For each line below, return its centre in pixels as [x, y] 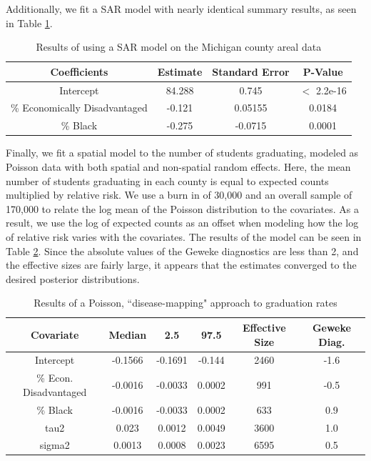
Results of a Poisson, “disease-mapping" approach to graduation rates [185, 303]
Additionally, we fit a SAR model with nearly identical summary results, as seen [181, 9]
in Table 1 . [29, 23]
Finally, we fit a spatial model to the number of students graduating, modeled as [182, 153]
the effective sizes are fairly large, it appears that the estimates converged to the [181, 265]
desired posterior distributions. [73, 278]
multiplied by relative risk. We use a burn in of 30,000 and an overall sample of [179, 195]
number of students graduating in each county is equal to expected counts [167, 180]
